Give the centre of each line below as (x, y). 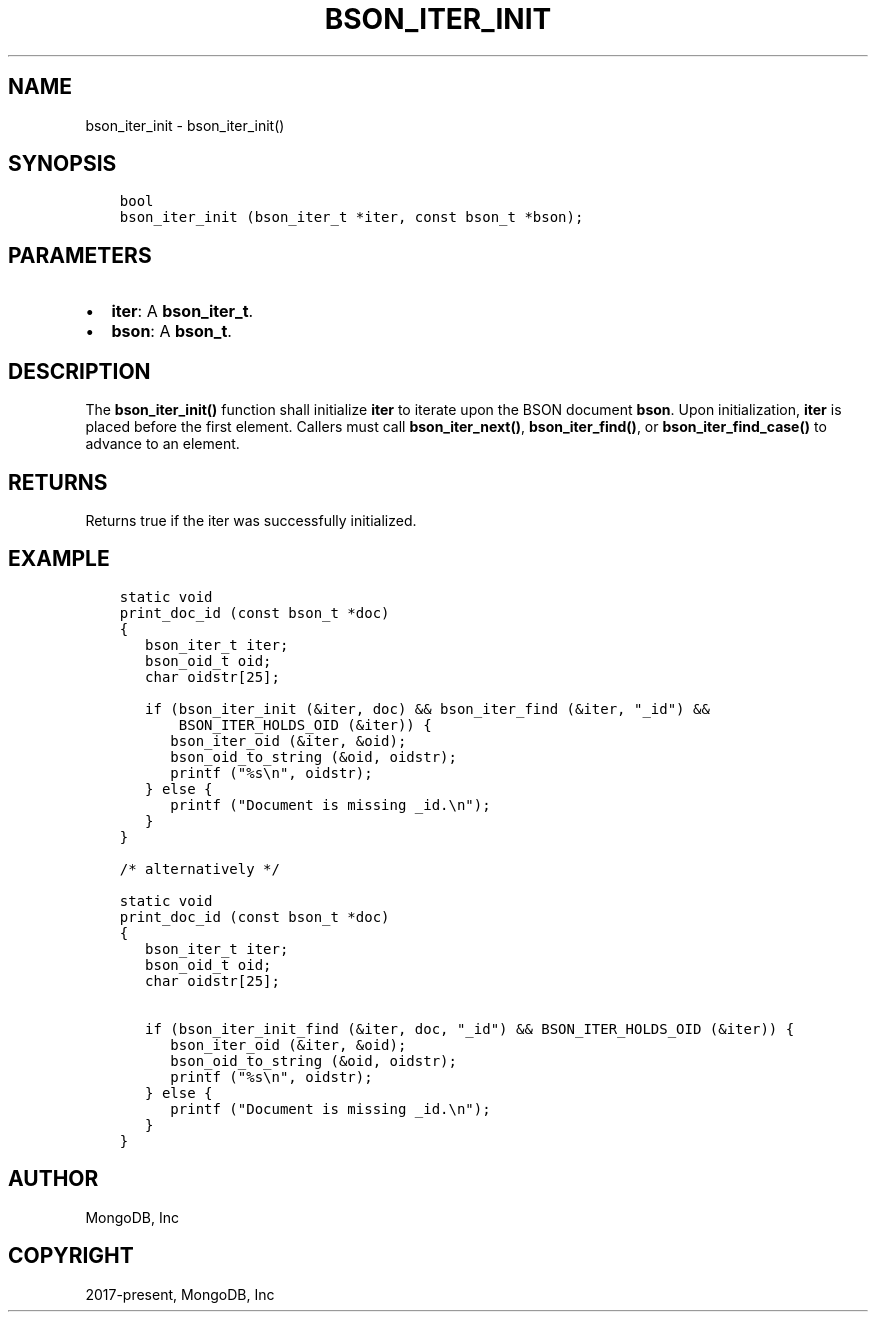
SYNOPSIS (62, 164)
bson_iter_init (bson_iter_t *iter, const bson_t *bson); (351, 217)
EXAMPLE (59, 559)
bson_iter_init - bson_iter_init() (185, 125)
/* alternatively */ (199, 868)
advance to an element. (162, 444)
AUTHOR (53, 1179)
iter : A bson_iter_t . (182, 311)
